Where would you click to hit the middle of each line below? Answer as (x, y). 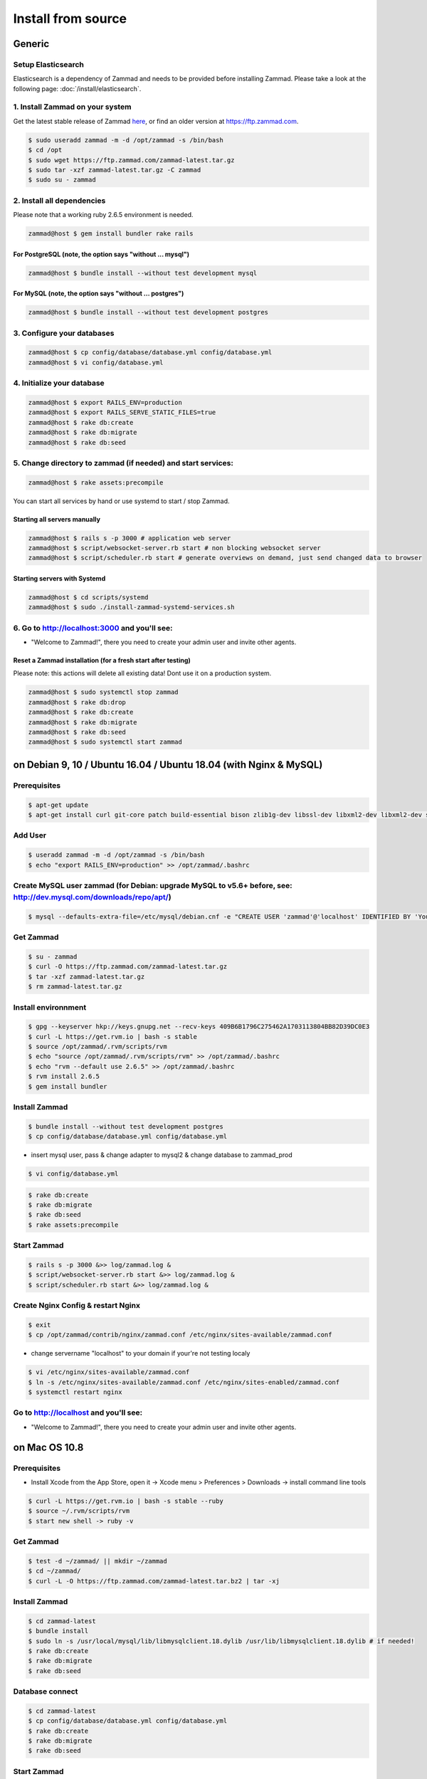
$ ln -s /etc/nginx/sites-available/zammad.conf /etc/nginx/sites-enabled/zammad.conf (184, 1382)
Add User (30, 835)
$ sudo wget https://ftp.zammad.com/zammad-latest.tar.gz (131, 160)
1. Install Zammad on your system (72, 107)
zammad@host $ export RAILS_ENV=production (105, 402)
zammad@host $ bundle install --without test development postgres (148, 312)
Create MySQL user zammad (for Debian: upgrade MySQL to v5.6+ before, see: (153, 885)
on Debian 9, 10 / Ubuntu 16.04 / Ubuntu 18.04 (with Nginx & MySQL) (168, 765)
